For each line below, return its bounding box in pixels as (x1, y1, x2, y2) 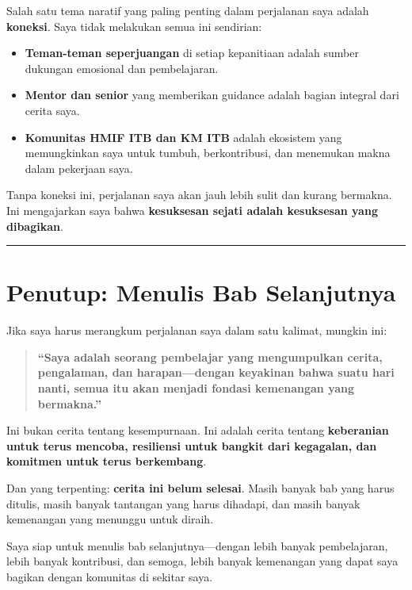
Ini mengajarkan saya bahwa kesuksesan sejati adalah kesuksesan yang (6, 201, 378, 218)
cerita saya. (25, 102, 80, 118)
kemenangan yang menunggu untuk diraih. (6, 511, 214, 527)
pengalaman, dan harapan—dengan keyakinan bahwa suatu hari (37, 364, 395, 381)
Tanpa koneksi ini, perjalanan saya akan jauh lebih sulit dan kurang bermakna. (6, 186, 392, 203)
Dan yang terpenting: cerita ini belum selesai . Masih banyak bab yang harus (6, 480, 395, 496)
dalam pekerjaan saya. (25, 159, 133, 176)
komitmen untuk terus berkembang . (6, 453, 207, 469)
